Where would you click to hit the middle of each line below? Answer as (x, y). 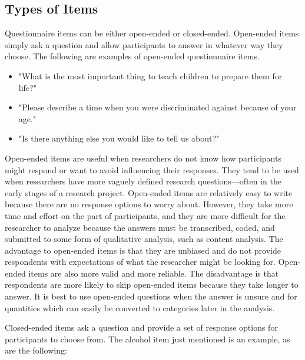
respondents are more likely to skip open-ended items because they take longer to (152, 285)
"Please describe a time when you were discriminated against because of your (158, 107)
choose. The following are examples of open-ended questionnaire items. (132, 56)
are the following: (36, 350)
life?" (27, 87)
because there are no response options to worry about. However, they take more (149, 204)
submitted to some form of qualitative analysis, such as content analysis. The (144, 239)
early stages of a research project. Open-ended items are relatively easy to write (149, 192)
